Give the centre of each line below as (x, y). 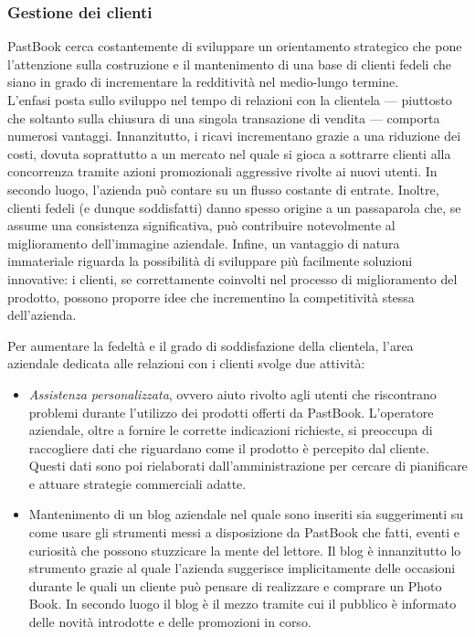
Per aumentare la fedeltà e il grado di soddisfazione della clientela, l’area (211, 345)
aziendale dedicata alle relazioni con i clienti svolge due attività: (186, 363)
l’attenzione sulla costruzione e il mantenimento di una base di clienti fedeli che (229, 64)
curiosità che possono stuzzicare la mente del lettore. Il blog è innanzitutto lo (245, 550)
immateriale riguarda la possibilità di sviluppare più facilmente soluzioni (210, 261)
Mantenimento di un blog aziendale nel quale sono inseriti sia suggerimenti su (246, 514)
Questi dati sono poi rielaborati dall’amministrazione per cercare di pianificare (248, 466)
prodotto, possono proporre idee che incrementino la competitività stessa (211, 297)
